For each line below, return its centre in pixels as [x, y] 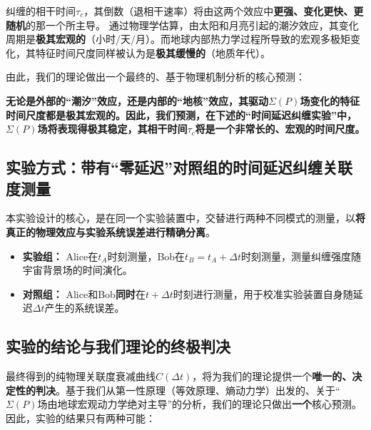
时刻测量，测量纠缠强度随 [301, 256]
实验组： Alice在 [60, 256]
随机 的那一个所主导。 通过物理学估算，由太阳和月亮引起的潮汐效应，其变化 [182, 25]
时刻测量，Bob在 [146, 256]
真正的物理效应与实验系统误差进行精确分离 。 [111, 231]
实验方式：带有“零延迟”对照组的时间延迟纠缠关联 [179, 167]
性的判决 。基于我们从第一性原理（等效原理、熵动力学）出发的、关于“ [178, 390]
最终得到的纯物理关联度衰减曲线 [81, 376]
